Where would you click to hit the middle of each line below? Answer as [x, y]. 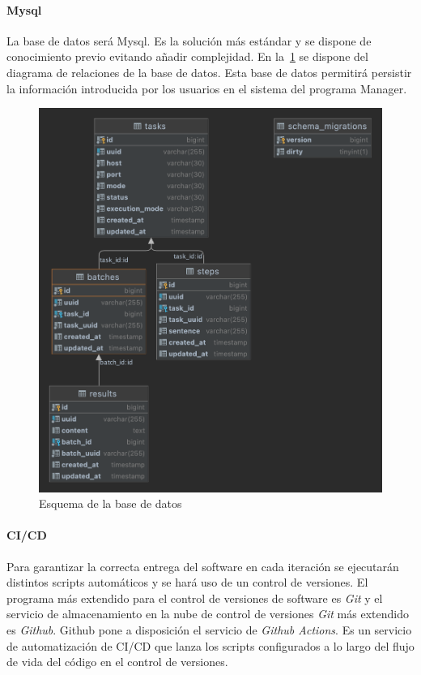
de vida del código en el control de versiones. [117, 662]
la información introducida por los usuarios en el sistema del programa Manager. [207, 88]
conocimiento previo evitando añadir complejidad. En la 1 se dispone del [187, 56]
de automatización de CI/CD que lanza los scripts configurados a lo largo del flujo [210, 645]
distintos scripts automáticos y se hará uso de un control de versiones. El [187, 582]
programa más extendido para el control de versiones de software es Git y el [195, 598]
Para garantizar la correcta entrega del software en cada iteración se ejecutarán [203, 566]
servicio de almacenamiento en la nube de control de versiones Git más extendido [208, 614]
